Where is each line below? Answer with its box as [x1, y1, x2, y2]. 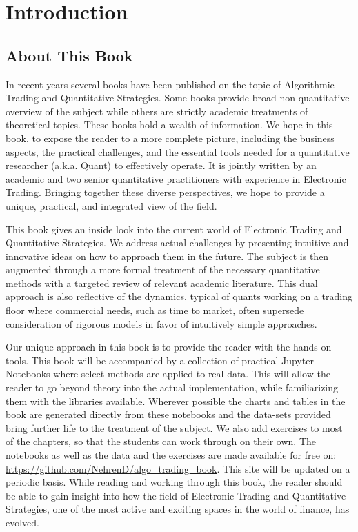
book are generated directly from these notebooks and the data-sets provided [6, 407, 331, 422]
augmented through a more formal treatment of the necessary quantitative [6, 262, 320, 277]
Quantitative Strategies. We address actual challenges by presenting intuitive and [6, 235, 349, 250]
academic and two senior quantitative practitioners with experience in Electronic [6, 171, 346, 186]
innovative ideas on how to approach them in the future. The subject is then [6, 248, 329, 263]
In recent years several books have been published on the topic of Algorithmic [6, 77, 335, 91]
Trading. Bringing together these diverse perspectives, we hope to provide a [6, 185, 325, 199]
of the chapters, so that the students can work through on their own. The [6, 434, 317, 449]
